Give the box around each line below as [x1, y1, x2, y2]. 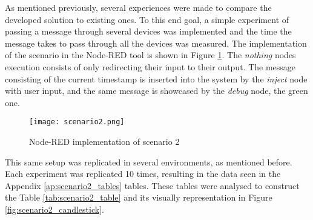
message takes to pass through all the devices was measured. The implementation [5, 36, 307, 49]
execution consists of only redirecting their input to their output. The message [5, 60, 296, 73]
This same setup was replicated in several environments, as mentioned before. [5, 155, 292, 168]
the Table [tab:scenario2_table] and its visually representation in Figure [5, 191, 272, 204]
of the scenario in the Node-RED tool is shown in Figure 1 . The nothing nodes [5, 48, 296, 61]
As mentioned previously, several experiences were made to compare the [5, 1, 272, 13]
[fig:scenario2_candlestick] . [5, 202, 104, 215]
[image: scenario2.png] [29, 118, 125, 127]
